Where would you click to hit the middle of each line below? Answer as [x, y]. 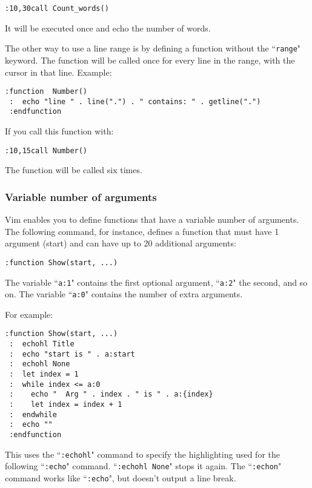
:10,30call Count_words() [57, 8]
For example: [29, 314]
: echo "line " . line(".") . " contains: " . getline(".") [135, 101]
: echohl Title [42, 344]
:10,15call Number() [46, 150]
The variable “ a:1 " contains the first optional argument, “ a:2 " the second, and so [156, 282]
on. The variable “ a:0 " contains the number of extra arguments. [124, 294]
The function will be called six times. [74, 170]
